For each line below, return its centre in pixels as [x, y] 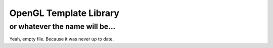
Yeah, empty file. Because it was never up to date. [61, 39]
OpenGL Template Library [64, 13]
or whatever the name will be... [62, 26]
